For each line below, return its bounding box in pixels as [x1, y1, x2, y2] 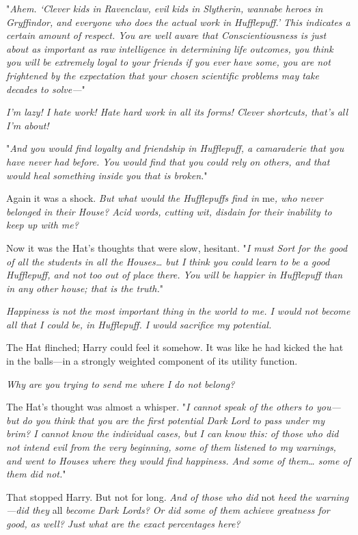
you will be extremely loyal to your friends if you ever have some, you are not [6, 55, 331, 69]
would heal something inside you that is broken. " [6, 168, 208, 182]
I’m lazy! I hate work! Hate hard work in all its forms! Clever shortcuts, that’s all [6, 105, 348, 119]
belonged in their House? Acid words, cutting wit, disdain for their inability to [6, 204, 332, 218]
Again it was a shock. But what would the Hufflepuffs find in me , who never [6, 191, 323, 205]
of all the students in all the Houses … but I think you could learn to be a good [6, 254, 330, 268]
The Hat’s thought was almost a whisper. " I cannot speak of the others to [6, 400, 313, 414]
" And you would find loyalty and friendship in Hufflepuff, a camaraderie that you [6, 141, 344, 155]
